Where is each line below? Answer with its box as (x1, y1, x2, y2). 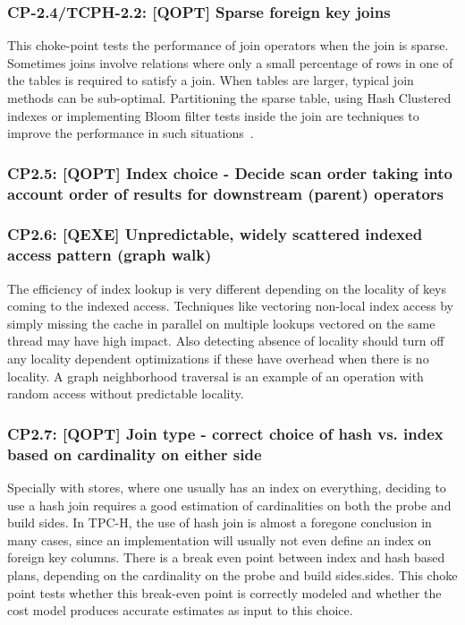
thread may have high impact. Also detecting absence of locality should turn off (7, 331, 444, 350)
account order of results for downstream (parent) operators (7, 182, 444, 204)
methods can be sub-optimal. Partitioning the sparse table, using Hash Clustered (7, 89, 452, 107)
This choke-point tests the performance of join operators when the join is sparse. (7, 36, 449, 55)
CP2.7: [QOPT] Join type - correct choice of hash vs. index (7, 422, 444, 444)
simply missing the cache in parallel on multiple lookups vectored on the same (7, 313, 435, 332)
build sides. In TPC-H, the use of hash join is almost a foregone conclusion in (7, 513, 432, 532)
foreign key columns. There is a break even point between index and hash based (7, 548, 445, 567)
